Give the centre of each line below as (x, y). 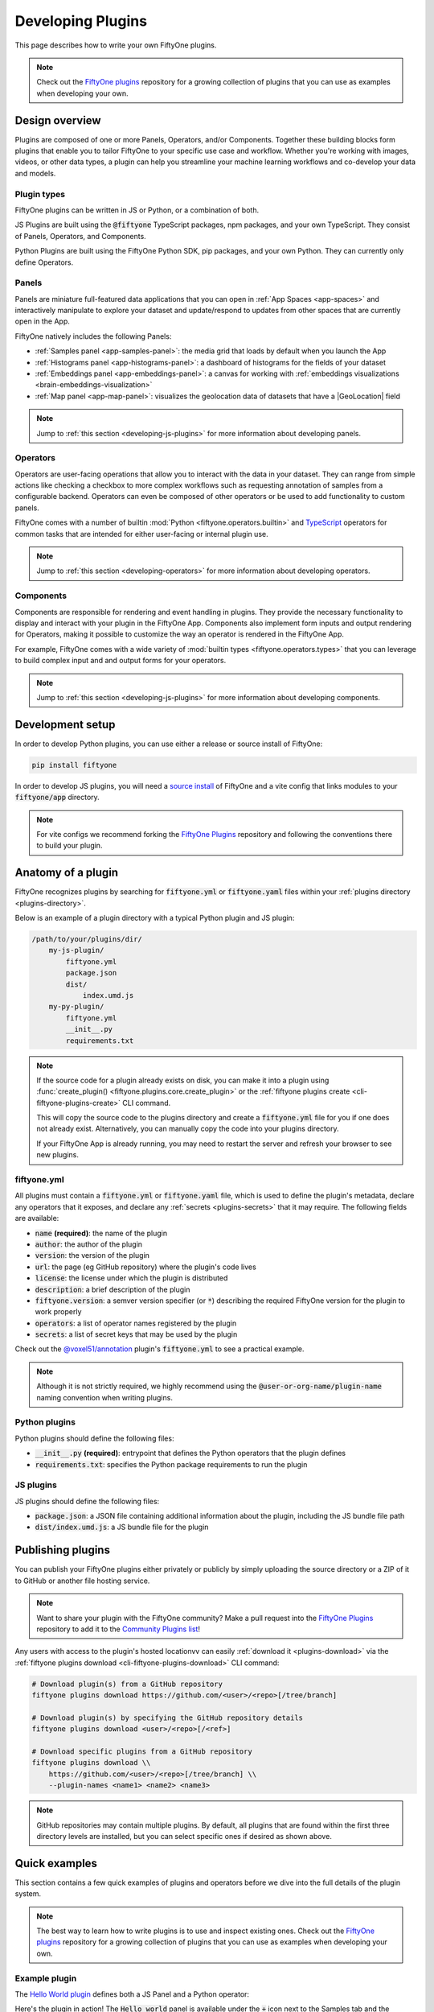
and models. (35, 173)
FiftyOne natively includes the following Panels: (93, 336)
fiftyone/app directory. (57, 798)
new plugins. (58, 1155)
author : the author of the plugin (89, 1244)
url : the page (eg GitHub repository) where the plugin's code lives (145, 1267)
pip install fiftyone (74, 765)
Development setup (65, 724)
